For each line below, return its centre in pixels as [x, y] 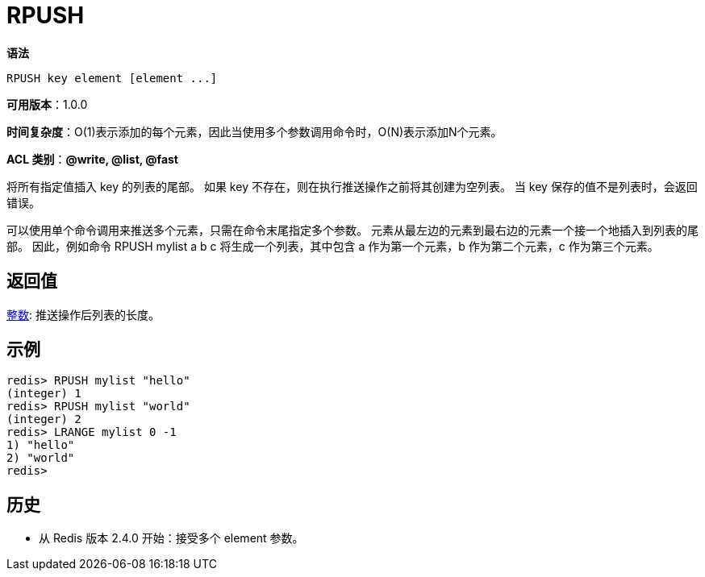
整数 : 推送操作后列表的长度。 [83, 314]
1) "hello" [41, 445]
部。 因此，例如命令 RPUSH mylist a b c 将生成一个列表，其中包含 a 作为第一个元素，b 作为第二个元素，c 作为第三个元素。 [333, 246]
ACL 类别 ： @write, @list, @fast [92, 159]
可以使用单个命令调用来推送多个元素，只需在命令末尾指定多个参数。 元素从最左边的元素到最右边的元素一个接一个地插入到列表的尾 [352, 230]
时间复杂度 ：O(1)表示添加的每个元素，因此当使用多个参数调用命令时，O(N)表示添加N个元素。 [254, 131]
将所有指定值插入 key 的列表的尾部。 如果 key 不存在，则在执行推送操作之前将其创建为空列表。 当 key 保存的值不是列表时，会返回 [352, 186]
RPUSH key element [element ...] [112, 78]
